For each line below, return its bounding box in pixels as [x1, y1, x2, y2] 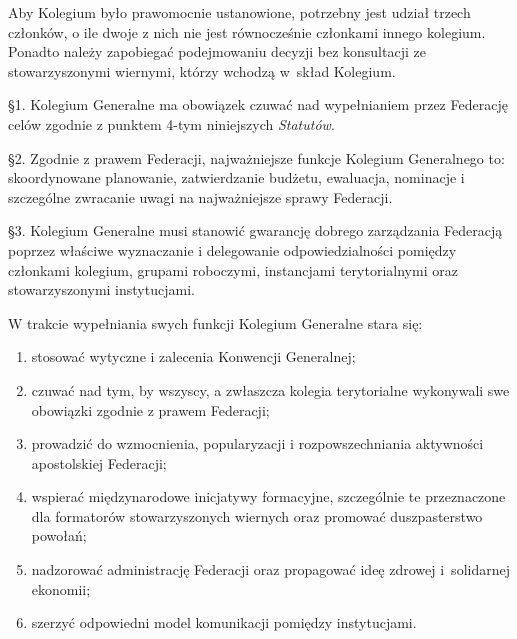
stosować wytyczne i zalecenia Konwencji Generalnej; [31, 346, 356, 367]
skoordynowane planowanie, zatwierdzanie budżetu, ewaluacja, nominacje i [8, 167, 465, 188]
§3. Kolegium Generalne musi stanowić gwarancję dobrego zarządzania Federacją [8, 220, 503, 241]
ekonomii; [31, 578, 91, 599]
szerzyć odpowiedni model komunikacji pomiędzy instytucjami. [31, 612, 417, 633]
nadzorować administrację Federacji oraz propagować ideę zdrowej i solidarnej [31, 559, 510, 580]
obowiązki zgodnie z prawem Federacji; [31, 399, 270, 420]
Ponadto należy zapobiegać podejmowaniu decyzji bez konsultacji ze [8, 41, 426, 62]
